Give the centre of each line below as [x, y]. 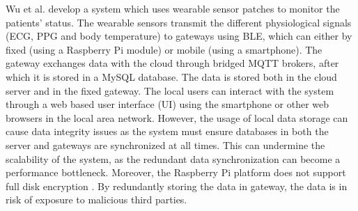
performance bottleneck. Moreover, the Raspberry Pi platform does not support [176, 172]
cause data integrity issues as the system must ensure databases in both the [167, 131]
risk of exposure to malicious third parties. [96, 200]
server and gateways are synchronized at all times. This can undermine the [165, 144]
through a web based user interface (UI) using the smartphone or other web [168, 104]
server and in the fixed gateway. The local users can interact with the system [170, 90]
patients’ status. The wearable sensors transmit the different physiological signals [179, 22]
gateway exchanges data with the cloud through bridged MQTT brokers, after [172, 63]
